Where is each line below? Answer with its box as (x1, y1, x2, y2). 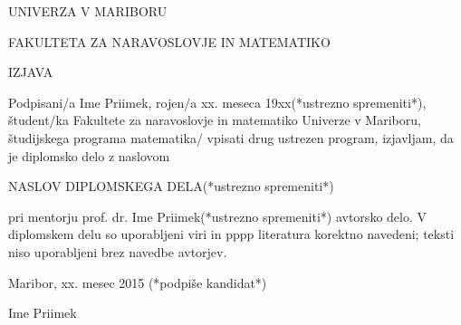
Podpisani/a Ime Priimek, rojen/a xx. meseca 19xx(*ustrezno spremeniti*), (8, 92, 427, 111)
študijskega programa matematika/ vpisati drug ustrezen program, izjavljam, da (8, 128, 454, 147)
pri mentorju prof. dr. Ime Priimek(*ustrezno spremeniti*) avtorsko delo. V (8, 206, 427, 225)
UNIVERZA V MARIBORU (8, 2, 168, 20)
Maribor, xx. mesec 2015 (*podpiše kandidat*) (8, 272, 267, 292)
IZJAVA (8, 62, 53, 81)
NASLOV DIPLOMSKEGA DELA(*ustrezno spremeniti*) (8, 177, 334, 196)
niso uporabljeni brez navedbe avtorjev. (8, 242, 227, 261)
